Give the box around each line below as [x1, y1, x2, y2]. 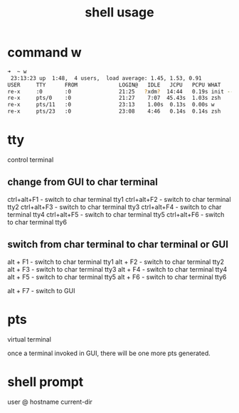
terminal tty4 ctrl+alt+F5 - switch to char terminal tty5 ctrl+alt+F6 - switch [7, 210, 225, 218]
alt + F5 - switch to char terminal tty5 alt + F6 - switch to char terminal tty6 [7, 272, 227, 281]
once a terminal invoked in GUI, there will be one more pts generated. [7, 349, 211, 357]
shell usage [85, 4, 154, 21]
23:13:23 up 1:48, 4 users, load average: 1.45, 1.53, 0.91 [10, 74, 202, 82]
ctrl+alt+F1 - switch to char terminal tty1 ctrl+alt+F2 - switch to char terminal [7, 195, 231, 203]
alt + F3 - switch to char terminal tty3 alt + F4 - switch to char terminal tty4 [7, 265, 228, 273]
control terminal [7, 155, 54, 164]
